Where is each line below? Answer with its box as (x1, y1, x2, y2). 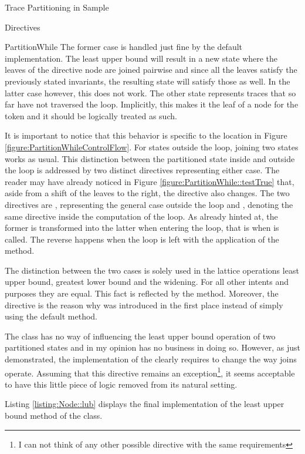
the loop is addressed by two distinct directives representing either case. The (5, 164, 280, 176)
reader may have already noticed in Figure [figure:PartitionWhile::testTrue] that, (5, 175, 294, 187)
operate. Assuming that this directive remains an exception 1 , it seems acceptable (5, 365, 295, 379)
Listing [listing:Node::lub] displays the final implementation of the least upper (5, 398, 284, 410)
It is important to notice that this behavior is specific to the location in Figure (5, 129, 287, 142)
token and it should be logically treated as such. (5, 109, 177, 122)
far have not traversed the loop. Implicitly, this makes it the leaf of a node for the (5, 98, 299, 110)
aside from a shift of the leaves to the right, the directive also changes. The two (5, 187, 290, 199)
